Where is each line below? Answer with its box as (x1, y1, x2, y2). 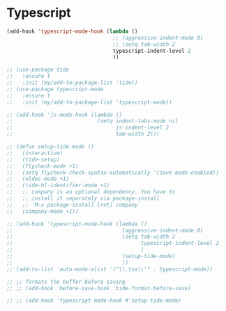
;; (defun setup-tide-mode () (6, 143, 95, 150)
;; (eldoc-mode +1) (6, 175, 70, 182)
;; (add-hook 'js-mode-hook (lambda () (6, 111, 123, 118)
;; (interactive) (6, 150, 63, 157)
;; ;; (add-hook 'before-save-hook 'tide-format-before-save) (6, 285, 191, 292)
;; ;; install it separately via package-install (6, 195, 160, 202)
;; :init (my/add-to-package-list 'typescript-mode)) (6, 99, 172, 106)
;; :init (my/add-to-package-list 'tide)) (6, 79, 138, 86)
